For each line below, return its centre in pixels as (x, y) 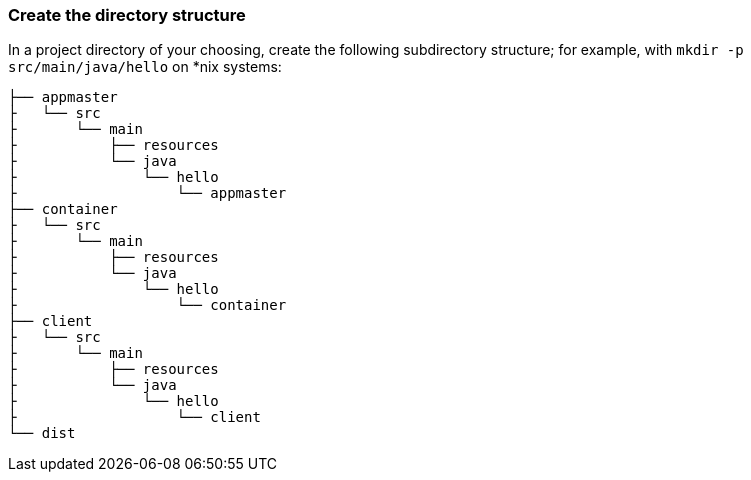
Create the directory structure (127, 15)
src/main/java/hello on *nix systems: (145, 67)
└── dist (42, 433)
